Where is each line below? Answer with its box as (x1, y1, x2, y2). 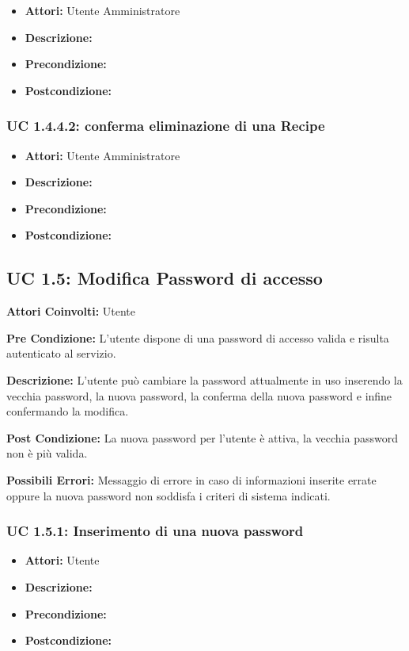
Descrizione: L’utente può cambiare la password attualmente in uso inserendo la (6, 371, 403, 388)
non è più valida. (6, 445, 88, 461)
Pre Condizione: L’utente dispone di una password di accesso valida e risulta (6, 329, 389, 346)
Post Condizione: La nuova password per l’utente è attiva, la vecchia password (6, 429, 398, 446)
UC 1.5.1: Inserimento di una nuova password (6, 521, 304, 541)
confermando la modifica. (6, 403, 129, 419)
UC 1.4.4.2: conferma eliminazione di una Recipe (6, 116, 325, 136)
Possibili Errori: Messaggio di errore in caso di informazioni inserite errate (6, 471, 377, 488)
